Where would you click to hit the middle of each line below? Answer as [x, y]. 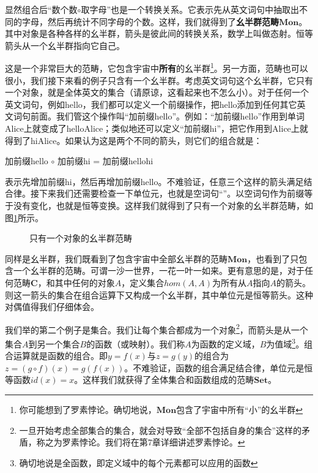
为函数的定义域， [225, 343]
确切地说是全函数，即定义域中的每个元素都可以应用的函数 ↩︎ [139, 462]
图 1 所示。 [24, 217]
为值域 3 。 [285, 342]
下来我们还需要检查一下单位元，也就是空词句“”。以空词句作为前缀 [172, 193]
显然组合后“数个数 [41, 9]
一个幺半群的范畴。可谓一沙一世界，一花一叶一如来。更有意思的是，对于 [159, 271]
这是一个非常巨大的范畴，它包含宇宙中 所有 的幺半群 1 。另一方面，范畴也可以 [157, 67]
